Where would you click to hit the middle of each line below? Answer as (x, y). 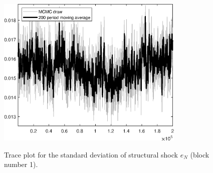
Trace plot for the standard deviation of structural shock (91, 154)
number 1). (21, 164)
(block (200, 154)
